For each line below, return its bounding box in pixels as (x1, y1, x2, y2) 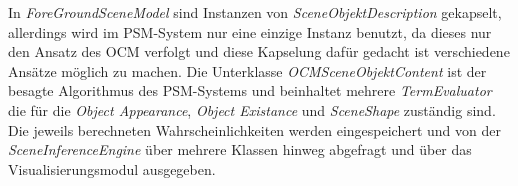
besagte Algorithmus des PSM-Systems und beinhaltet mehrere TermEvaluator (8, 80, 492, 101)
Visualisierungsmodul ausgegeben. (8, 158, 216, 179)
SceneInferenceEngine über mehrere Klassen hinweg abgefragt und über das (8, 139, 472, 160)
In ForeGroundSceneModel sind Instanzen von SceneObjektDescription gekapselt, (8, 2, 502, 22)
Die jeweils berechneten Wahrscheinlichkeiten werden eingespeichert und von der (8, 119, 501, 140)
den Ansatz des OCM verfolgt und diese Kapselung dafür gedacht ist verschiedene (8, 41, 510, 62)
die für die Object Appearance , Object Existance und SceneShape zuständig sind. (8, 99, 496, 120)
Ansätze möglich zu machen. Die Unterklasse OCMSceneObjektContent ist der (8, 60, 487, 81)
